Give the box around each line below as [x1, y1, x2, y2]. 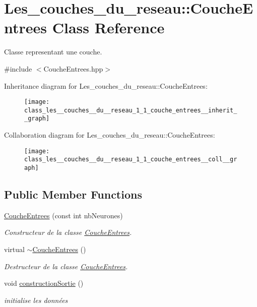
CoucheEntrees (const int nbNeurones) [4, 210, 123, 220]
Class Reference [52, 17, 165, 38]
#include [4, 63, 32, 74]
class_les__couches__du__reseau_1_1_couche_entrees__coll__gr [24, 156, 237, 163]
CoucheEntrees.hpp [43, 63, 103, 74]
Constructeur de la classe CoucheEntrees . [4, 227, 132, 237]
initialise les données [4, 294, 68, 305]
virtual [4, 244, 25, 255]
